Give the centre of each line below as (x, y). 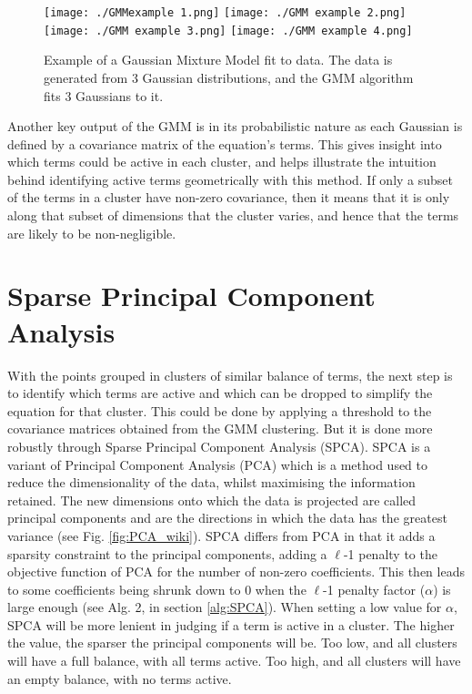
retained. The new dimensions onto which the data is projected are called (212, 500)
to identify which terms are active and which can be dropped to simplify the (220, 393)
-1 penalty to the (390, 553)
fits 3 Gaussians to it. (104, 95)
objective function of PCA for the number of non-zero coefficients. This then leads (236, 572)
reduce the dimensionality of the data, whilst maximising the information (211, 482)
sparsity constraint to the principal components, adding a (167, 553)
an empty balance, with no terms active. (120, 678)
